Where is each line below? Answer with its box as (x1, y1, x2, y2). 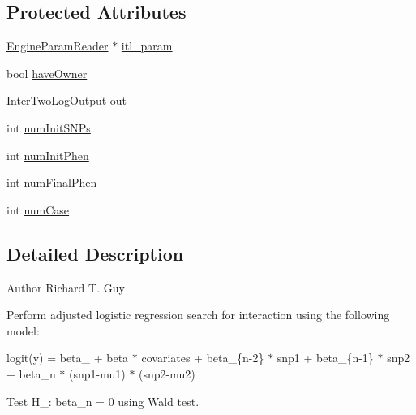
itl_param (121, 37, 173, 54)
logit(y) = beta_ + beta (6, 349, 129, 366)
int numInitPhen (6, 146, 89, 163)
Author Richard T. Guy (6, 279, 125, 296)
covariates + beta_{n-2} (141, 349, 264, 366)
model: (6, 322, 40, 339)
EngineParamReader (6, 37, 109, 54)
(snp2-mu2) (139, 365, 195, 382)
